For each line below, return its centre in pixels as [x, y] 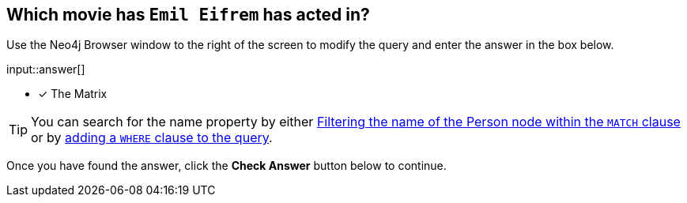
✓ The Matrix [73, 94]
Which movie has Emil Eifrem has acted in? [188, 15]
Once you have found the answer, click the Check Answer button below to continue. [226, 166]
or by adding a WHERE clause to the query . [152, 138]
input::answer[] [46, 70]
